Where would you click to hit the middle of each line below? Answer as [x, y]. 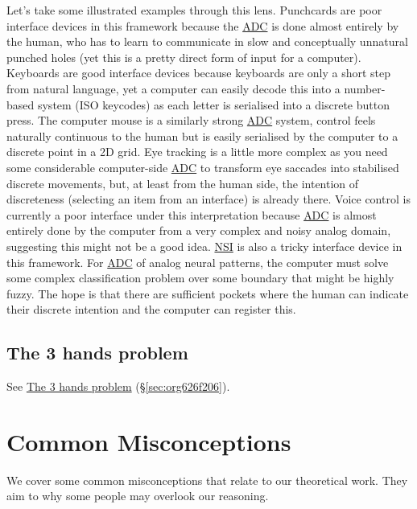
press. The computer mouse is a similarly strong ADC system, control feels [191, 120]
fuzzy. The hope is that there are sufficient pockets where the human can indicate [208, 293]
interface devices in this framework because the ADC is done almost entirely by [203, 25]
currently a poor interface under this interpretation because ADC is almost [192, 214]
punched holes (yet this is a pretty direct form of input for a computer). [184, 57]
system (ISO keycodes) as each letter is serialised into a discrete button [213, 104]
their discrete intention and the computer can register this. [151, 309]
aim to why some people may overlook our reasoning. [138, 496]
